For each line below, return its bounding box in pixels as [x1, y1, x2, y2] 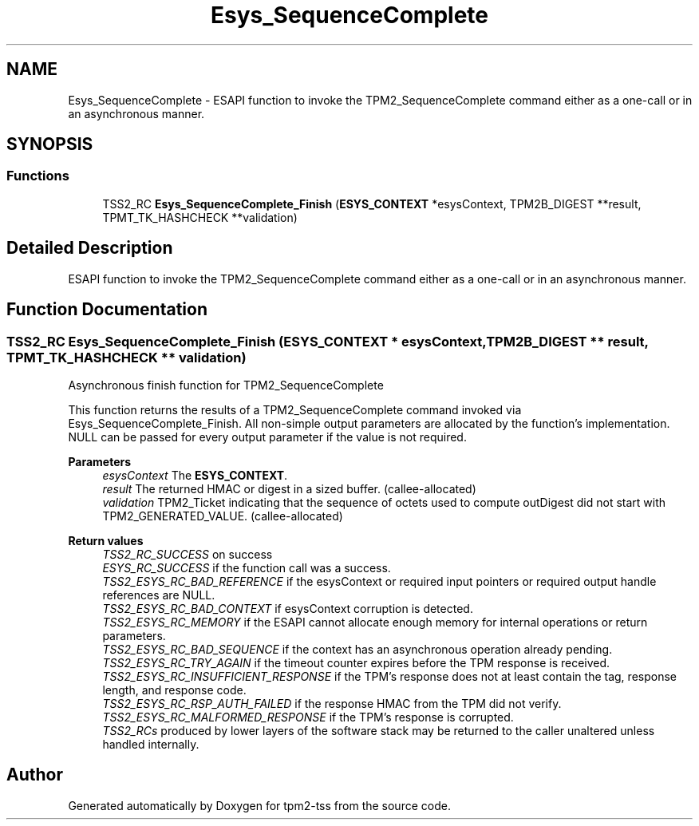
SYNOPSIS [6, 134, 93, 155]
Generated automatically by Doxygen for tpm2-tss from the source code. [68, 798, 451, 812]
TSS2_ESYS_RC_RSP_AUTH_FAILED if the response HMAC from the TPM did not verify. [102, 696, 562, 710]
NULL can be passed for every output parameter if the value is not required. [68, 429, 467, 444]
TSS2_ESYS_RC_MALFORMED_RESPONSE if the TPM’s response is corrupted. [102, 709, 514, 724]
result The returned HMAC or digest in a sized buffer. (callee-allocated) [102, 481, 476, 496]
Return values [68, 533, 144, 547]
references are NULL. [102, 587, 215, 602]
